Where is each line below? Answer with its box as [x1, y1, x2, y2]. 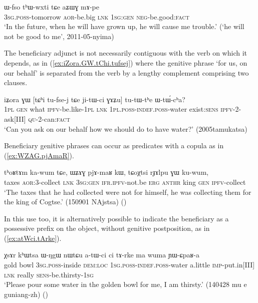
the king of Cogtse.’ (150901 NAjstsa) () [4, 196, 127, 207]
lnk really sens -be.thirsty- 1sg [4, 269, 94, 279]
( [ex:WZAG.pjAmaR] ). [4, 150, 74, 160]
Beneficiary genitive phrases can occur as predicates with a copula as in [4, 140, 224, 151]
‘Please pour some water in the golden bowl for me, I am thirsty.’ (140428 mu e [4, 279, 247, 289]
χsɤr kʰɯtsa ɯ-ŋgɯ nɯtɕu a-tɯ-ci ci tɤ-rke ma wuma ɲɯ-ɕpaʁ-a [4, 249, 199, 260]
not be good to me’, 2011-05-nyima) [4, 31, 114, 41]
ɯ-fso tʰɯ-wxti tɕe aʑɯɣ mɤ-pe [4, 2, 99, 12]
